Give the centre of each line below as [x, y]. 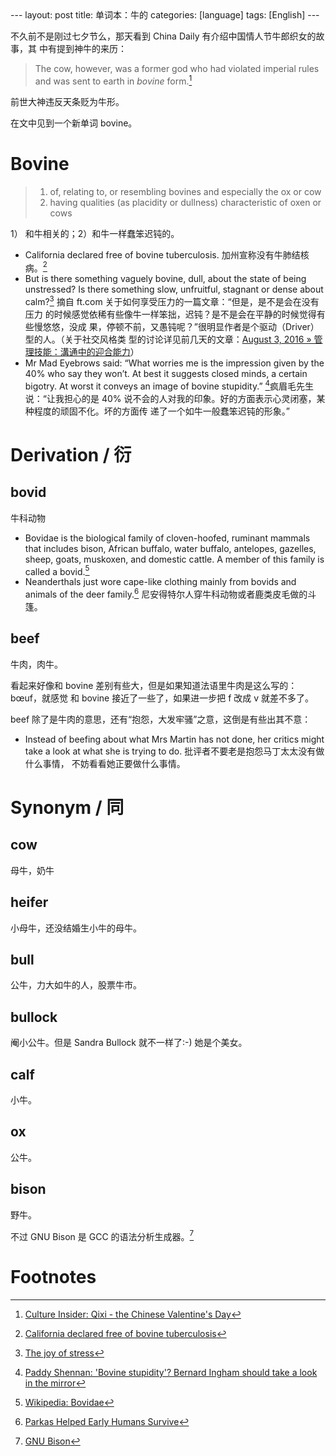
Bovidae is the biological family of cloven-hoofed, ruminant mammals [167, 538]
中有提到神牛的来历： [82, 48]
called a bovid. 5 [57, 570]
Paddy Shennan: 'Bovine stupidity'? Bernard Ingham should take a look [171, 1373]
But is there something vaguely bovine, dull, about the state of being [165, 279]
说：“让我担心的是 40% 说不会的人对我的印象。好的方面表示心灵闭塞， [170, 398]
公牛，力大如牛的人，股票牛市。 [76, 985]
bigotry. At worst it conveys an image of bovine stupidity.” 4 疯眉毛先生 [169, 385]
